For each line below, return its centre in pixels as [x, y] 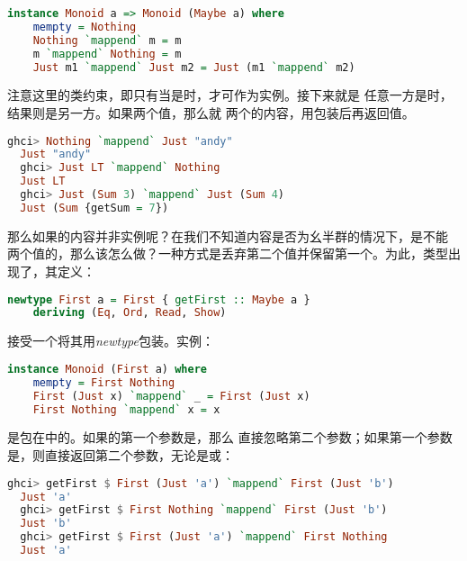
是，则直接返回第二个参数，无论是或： [121, 455]
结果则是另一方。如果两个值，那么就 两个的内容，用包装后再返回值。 [211, 112]
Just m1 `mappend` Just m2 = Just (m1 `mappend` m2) [194, 67]
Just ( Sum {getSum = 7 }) [94, 208]
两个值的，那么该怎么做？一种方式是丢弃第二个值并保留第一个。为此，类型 [228, 253]
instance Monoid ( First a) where [107, 369]
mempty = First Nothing [104, 382]
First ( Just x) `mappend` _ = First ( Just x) [171, 396]
